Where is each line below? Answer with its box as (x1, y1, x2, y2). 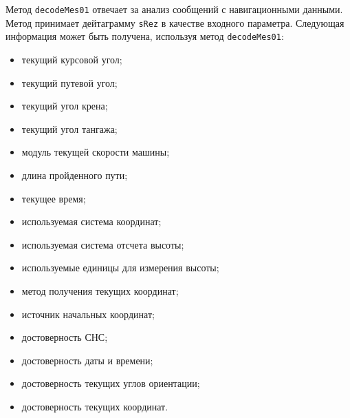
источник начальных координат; (21, 306, 155, 321)
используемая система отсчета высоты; (21, 237, 184, 251)
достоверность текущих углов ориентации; (21, 376, 200, 390)
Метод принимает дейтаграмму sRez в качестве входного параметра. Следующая (6, 15, 344, 30)
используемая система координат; (21, 214, 162, 229)
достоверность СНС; (21, 330, 108, 344)
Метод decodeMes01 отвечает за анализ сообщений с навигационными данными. (6, 2, 343, 16)
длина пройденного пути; (21, 167, 128, 182)
